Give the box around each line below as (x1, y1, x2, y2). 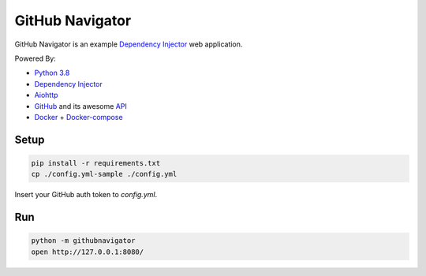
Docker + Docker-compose (34, 112, 123, 121)
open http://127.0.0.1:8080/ (31, 247, 144, 256)
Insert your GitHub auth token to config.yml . (14, 190, 158, 200)
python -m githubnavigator (31, 237, 136, 245)
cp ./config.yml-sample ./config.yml (31, 170, 177, 179)
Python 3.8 (34, 68, 70, 78)
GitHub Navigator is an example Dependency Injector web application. (14, 39, 243, 49)
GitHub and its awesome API (34, 101, 128, 110)
